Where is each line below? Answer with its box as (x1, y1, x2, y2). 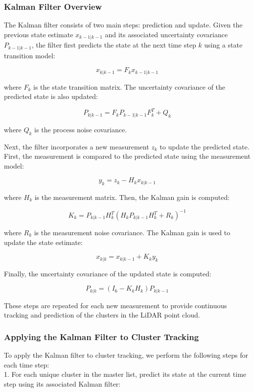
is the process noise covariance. (34, 124, 127, 134)
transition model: (4, 50, 55, 60)
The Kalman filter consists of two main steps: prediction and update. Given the (4, 20, 243, 30)
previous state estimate (4, 29, 73, 39)
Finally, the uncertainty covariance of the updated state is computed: (4, 268, 211, 278)
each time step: (4, 359, 49, 369)
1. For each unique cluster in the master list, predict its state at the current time (4, 369, 247, 379)
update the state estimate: (4, 237, 83, 247)
